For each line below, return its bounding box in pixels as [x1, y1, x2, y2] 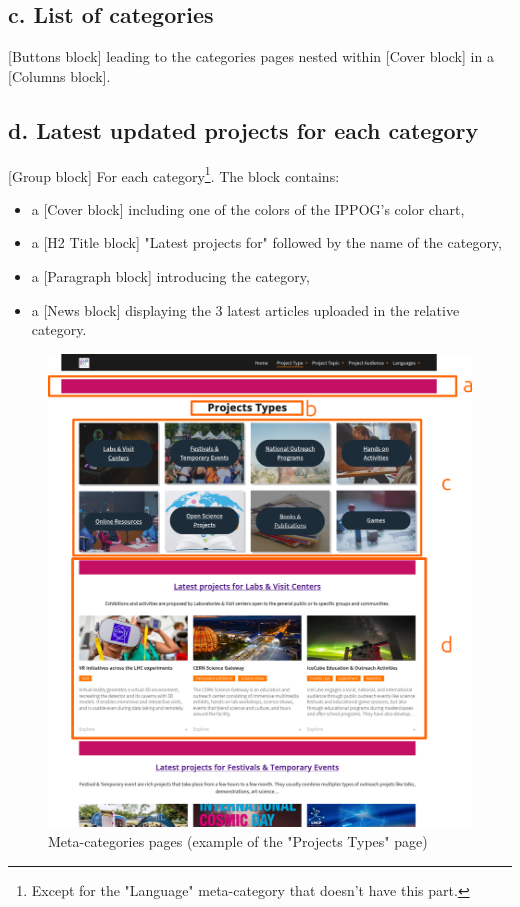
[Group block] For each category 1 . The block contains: [8, 162, 340, 186]
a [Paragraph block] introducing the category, [31, 266, 310, 287]
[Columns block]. [8, 65, 111, 86]
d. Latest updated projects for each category [8, 114, 479, 145]
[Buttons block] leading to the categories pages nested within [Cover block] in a [8, 46, 494, 67]
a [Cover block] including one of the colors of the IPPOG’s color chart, [31, 198, 465, 219]
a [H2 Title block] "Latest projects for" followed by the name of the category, [31, 232, 502, 253]
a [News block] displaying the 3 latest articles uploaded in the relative [31, 299, 460, 320]
